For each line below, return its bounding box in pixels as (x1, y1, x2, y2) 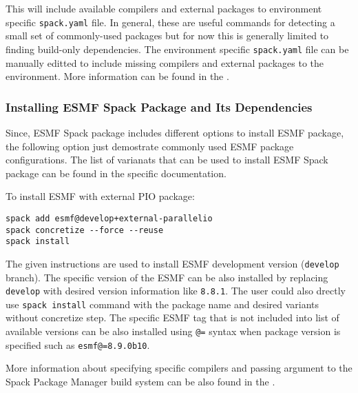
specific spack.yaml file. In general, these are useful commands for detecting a (6, 14, 335, 29)
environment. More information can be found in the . (6, 69, 229, 83)
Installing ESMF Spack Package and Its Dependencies (6, 98, 313, 115)
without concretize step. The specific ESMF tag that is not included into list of (6, 310, 339, 325)
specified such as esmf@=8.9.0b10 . (6, 337, 150, 352)
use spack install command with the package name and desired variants (6, 296, 319, 311)
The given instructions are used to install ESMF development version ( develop (6, 256, 339, 270)
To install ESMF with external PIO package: (6, 189, 195, 203)
